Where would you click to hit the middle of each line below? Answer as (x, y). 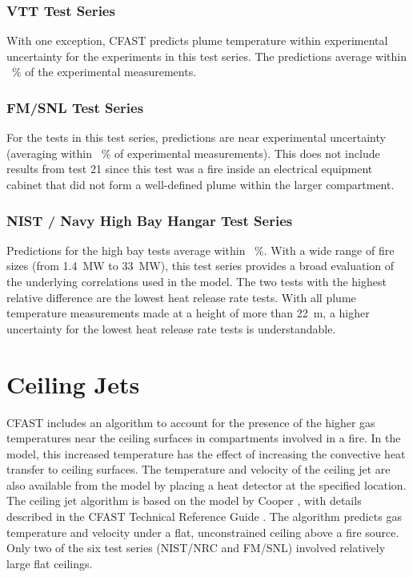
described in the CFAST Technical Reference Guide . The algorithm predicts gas (204, 516)
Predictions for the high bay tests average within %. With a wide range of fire (200, 250)
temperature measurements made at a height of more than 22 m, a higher (188, 313)
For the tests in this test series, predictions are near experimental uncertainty (196, 137)
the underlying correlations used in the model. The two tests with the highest (196, 281)
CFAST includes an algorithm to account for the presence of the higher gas (191, 422)
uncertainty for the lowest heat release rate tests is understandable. (171, 328)
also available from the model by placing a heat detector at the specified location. (206, 484)
